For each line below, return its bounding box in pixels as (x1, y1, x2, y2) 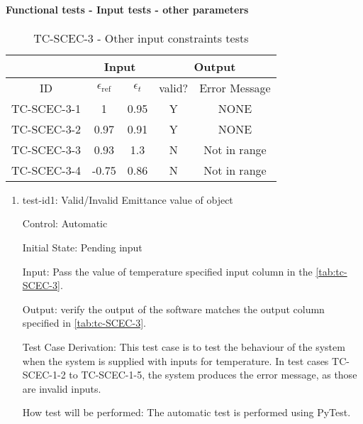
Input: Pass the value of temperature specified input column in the (22, 263, 313, 278)
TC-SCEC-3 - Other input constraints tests (33, 29, 249, 46)
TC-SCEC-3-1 (11, 99, 81, 116)
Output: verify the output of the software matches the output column (22, 301, 325, 316)
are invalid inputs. (22, 381, 101, 396)
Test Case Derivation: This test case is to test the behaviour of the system (22, 339, 345, 354)
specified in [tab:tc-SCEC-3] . (22, 315, 146, 330)
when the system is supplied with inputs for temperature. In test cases (22, 353, 329, 368)
